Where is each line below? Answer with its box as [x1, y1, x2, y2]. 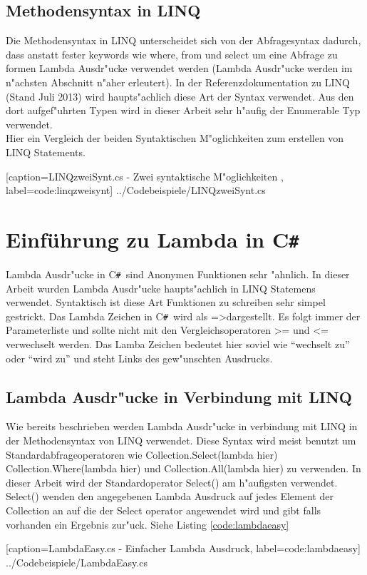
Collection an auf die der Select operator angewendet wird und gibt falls [6, 503, 321, 518]
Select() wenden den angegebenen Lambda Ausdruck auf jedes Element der [6, 489, 334, 504]
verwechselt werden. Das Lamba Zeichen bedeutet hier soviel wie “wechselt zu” [6, 337, 350, 352]
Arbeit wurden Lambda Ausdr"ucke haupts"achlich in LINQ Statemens [6, 280, 316, 295]
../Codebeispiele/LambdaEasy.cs [6, 554, 148, 569]
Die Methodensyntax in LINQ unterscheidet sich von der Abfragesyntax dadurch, [6, 33, 361, 48]
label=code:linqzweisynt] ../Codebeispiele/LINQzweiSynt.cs [6, 183, 266, 198]
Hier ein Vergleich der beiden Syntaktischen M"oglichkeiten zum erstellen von [6, 131, 344, 146]
